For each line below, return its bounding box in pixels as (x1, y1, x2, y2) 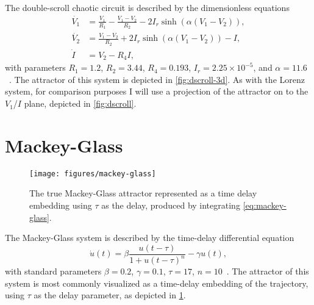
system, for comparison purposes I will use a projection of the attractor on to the (5, 85, 309, 98)
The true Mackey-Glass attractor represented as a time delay (29, 187, 257, 199)
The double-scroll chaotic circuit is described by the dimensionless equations (5, 1, 290, 13)
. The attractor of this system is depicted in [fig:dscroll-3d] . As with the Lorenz (9, 73, 305, 85)
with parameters (5, 61, 66, 74)
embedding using (29, 199, 92, 212)
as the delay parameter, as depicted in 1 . (34, 289, 186, 301)
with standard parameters (5, 265, 102, 278)
